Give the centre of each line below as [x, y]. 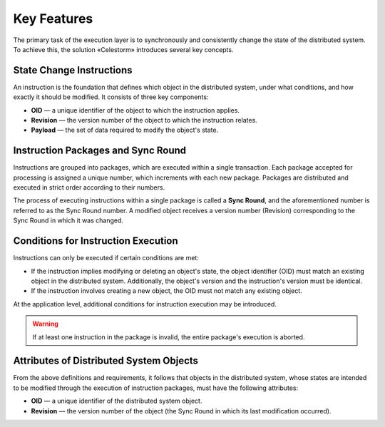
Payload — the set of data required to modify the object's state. [125, 130]
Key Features [53, 19]
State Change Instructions [73, 70]
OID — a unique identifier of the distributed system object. [117, 401]
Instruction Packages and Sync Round [100, 151]
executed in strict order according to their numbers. [89, 187]
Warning [45, 324]
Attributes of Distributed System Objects [106, 361]
